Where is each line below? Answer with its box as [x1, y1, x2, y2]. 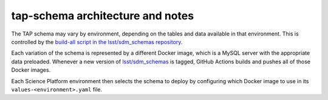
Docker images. [11, 66, 51, 73]
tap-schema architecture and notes [11, 9, 194, 22]
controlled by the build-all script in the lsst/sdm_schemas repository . [11, 38, 183, 45]
